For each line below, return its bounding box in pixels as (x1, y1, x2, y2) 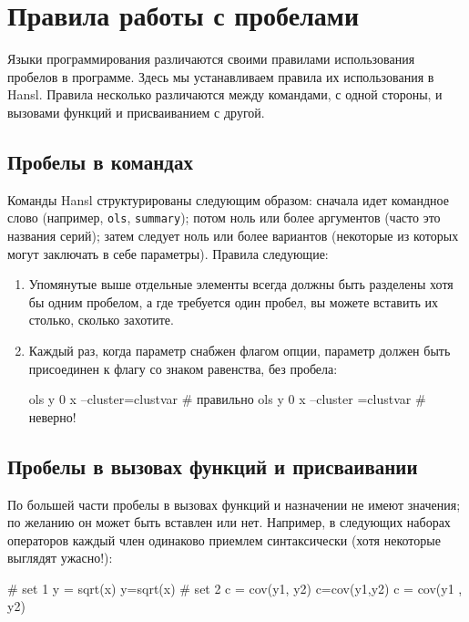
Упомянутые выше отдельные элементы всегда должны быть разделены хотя (28, 275, 454, 294)
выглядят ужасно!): (7, 548, 113, 567)
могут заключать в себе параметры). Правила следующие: (7, 244, 329, 263)
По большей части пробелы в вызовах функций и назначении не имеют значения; (7, 494, 461, 513)
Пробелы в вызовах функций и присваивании (7, 451, 418, 480)
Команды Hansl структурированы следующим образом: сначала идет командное (7, 190, 449, 209)
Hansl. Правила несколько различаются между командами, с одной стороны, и (7, 85, 443, 104)
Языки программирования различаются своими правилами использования (7, 49, 415, 68)
